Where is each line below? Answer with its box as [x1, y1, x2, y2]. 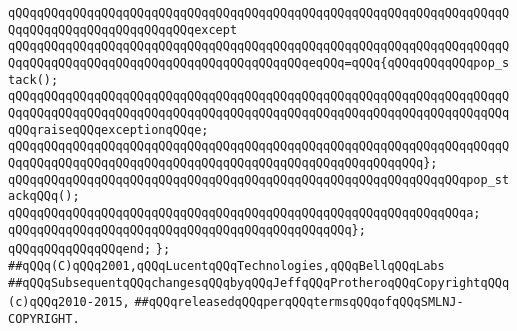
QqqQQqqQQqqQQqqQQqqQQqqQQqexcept [8, 22, 238, 37]
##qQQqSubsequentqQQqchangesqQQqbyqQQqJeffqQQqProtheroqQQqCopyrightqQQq [8, 275, 510, 290]
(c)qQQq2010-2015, [8, 295, 130, 310]
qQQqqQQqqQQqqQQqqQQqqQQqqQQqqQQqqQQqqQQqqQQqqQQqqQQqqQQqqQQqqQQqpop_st [8, 172, 510, 187]
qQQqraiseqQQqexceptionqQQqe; [8, 122, 209, 137]
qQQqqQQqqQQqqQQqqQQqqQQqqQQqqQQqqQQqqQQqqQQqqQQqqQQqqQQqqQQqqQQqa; [8, 205, 481, 220]
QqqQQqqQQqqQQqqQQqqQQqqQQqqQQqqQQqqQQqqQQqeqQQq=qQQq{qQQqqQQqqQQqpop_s [8, 55, 510, 70]
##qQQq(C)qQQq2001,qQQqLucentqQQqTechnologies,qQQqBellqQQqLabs [8, 258, 445, 273]
